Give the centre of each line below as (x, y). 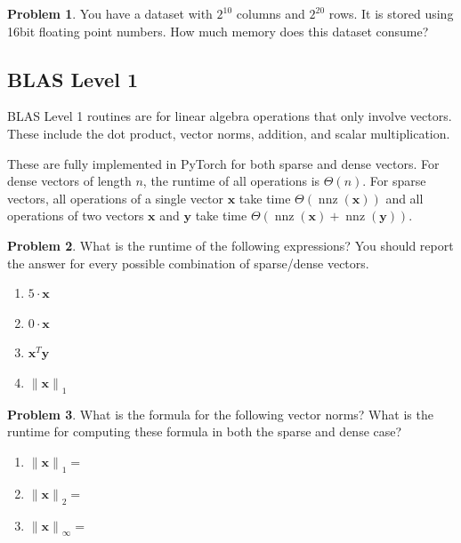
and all (404, 198)
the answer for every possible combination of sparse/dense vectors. (188, 263)
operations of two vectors (76, 216)
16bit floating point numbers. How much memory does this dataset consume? (218, 31)
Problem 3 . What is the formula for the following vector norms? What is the (220, 414)
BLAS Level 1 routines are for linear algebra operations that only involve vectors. (230, 116)
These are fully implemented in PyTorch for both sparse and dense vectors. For (223, 163)
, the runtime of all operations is (231, 181)
